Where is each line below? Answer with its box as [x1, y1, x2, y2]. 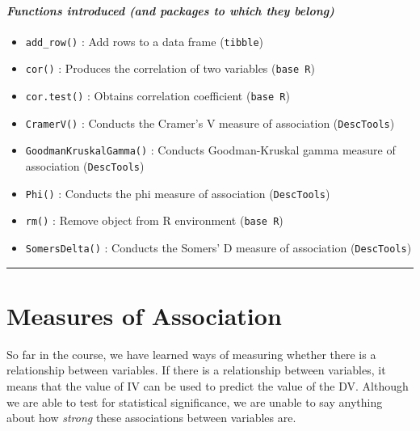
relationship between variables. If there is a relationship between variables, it [6, 361, 386, 378]
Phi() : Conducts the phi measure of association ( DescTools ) [25, 184, 330, 201]
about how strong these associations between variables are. [6, 409, 296, 426]
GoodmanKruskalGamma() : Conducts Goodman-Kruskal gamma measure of [25, 142, 396, 158]
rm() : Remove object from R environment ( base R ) [25, 212, 283, 229]
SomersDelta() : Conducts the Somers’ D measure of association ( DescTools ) [25, 239, 412, 256]
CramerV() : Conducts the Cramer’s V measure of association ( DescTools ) [25, 114, 395, 131]
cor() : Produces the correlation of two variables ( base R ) [25, 60, 315, 77]
